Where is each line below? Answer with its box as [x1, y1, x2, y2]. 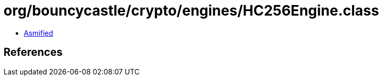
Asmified [24, 28, 54, 37]
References [4, 46, 63, 59]
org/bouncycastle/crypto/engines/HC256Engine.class [4, 2, 379, 19]
